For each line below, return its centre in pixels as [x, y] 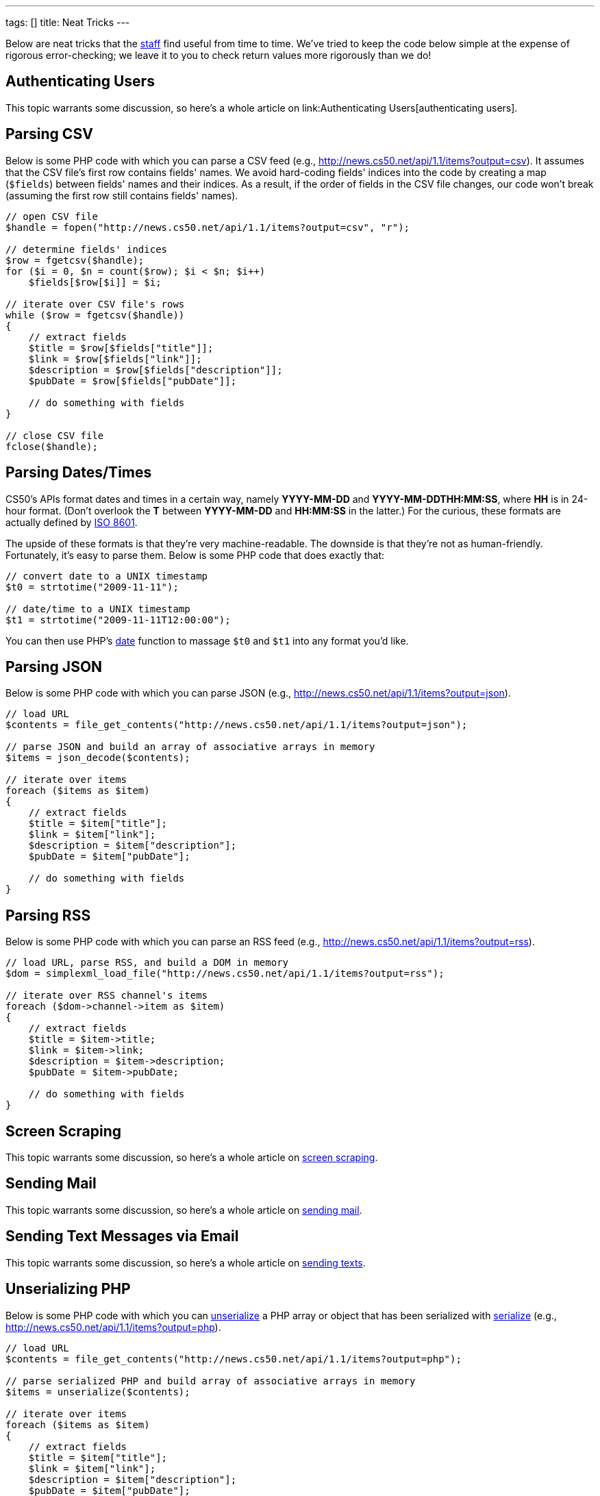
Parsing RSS [48, 915]
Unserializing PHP [68, 1289]
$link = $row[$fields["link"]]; [115, 359]
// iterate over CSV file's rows [95, 304]
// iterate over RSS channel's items [107, 996]
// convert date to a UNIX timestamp [107, 576]
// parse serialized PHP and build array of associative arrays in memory [211, 1381]
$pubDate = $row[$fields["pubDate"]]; [133, 381]
